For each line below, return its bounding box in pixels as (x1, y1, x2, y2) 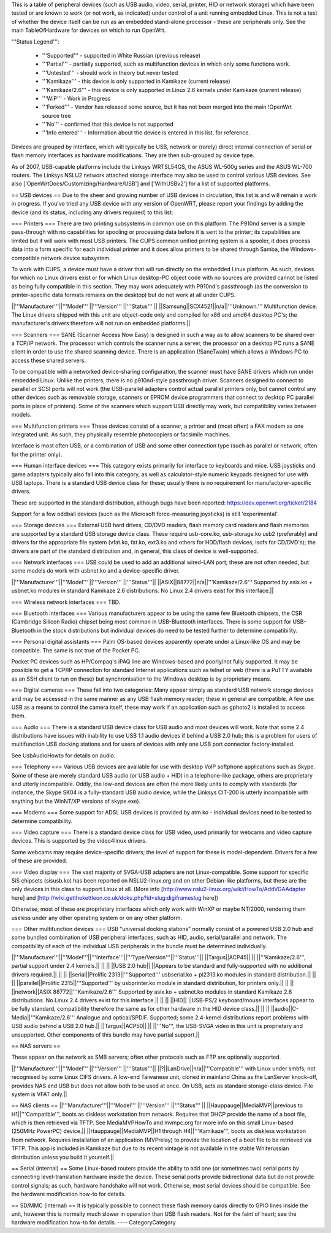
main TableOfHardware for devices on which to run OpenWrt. (11, 26, 166, 34)
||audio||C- (270, 1005, 299, 1013)
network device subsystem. (40, 254, 111, 261)
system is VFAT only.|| (11, 1090, 67, 1098)
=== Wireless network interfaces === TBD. (11, 598, 121, 606)
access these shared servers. (11, 357, 86, 364)
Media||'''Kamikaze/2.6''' (11, 1013, 75, 1021)
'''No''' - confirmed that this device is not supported (42, 120, 174, 128)
